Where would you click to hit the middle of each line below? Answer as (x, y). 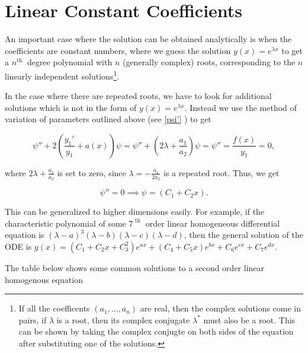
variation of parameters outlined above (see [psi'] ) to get (108, 119)
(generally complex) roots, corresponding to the (209, 62)
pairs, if (33, 319)
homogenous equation (44, 279)
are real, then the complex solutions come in (221, 308)
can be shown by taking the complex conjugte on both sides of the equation (156, 331)
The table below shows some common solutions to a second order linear (135, 267)
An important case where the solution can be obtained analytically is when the (148, 39)
